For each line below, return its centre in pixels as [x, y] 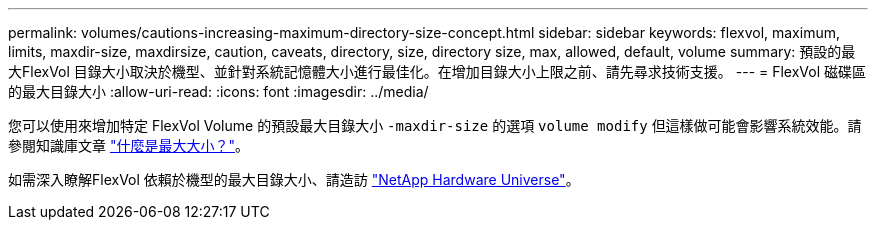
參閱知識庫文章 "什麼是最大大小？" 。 [128, 145]
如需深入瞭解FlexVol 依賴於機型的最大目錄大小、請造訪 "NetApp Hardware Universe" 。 [294, 179]
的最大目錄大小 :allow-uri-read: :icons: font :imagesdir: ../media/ [218, 91]
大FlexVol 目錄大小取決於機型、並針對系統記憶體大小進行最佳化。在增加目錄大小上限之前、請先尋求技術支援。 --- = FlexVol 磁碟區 [437, 71]
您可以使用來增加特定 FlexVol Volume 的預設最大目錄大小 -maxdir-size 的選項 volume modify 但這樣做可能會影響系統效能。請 [435, 125]
